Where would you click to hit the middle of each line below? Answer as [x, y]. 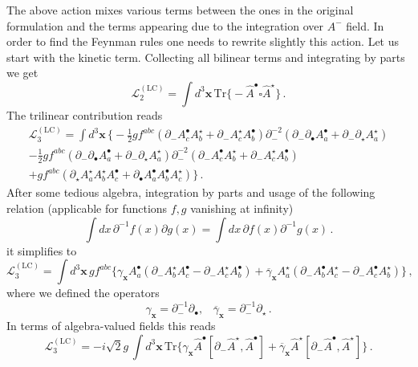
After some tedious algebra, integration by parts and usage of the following [191, 192]
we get [22, 73]
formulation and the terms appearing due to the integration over [165, 25]
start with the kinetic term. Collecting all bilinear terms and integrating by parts [206, 57]
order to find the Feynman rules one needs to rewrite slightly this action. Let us [203, 41]
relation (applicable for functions [87, 208]
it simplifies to [42, 250]
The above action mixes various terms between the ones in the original [180, 10]
